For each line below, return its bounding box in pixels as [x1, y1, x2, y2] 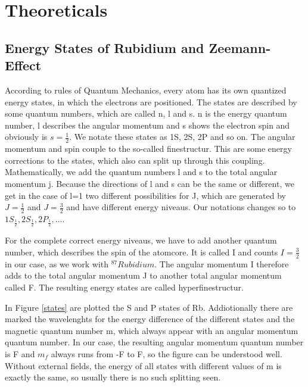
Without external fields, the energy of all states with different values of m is [5, 359, 282, 372]
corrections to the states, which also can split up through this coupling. [5, 154, 265, 166]
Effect [5, 56, 42, 74]
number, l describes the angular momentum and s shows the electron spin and [5, 118, 290, 131]
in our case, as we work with [5, 257, 109, 270]
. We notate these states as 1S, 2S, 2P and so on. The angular [69, 130, 295, 143]
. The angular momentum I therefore [154, 257, 289, 270]
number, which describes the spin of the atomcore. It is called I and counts [5, 245, 278, 258]
